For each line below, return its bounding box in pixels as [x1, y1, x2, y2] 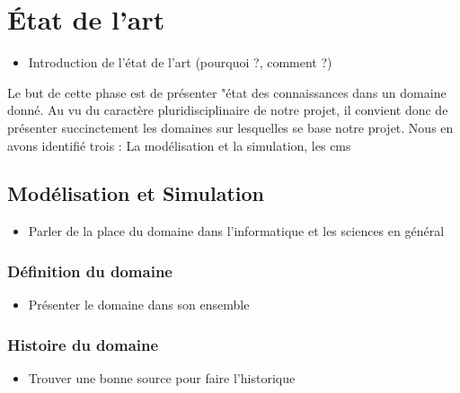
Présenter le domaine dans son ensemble [28, 295, 250, 314]
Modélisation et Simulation [7, 179, 264, 207]
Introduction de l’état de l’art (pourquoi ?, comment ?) [28, 53, 332, 72]
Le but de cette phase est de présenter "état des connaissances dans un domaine [7, 83, 447, 101]
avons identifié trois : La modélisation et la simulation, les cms [7, 135, 351, 154]
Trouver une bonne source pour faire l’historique [28, 368, 296, 387]
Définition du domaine [7, 259, 172, 282]
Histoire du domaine [7, 333, 159, 355]
